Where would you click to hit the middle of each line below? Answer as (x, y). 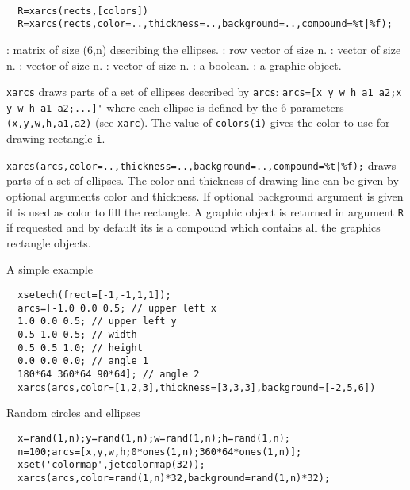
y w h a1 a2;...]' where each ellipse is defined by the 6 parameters (175, 107)
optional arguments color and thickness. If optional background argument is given (205, 195)
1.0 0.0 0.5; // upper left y (97, 322)
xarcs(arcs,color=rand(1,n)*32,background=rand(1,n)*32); (174, 478)
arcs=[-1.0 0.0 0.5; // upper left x (117, 308)
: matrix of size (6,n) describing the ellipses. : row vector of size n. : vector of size (204, 49)
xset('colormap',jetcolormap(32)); (111, 465)
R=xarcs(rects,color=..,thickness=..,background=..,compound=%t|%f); (205, 24)
